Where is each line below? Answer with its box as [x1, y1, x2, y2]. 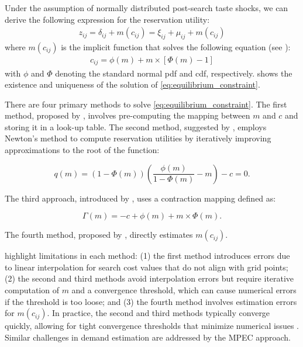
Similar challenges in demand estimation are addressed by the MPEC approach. [5, 331, 291, 343]
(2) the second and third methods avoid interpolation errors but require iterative [5, 272, 294, 284]
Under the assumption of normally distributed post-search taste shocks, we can [5, 2, 288, 13]
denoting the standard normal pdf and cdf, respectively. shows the [55, 67, 292, 79]
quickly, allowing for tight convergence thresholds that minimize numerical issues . [5, 320, 299, 332]
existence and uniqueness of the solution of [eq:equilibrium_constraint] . [5, 78, 260, 91]
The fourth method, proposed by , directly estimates [5, 228, 193, 241]
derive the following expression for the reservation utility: [5, 13, 210, 25]
